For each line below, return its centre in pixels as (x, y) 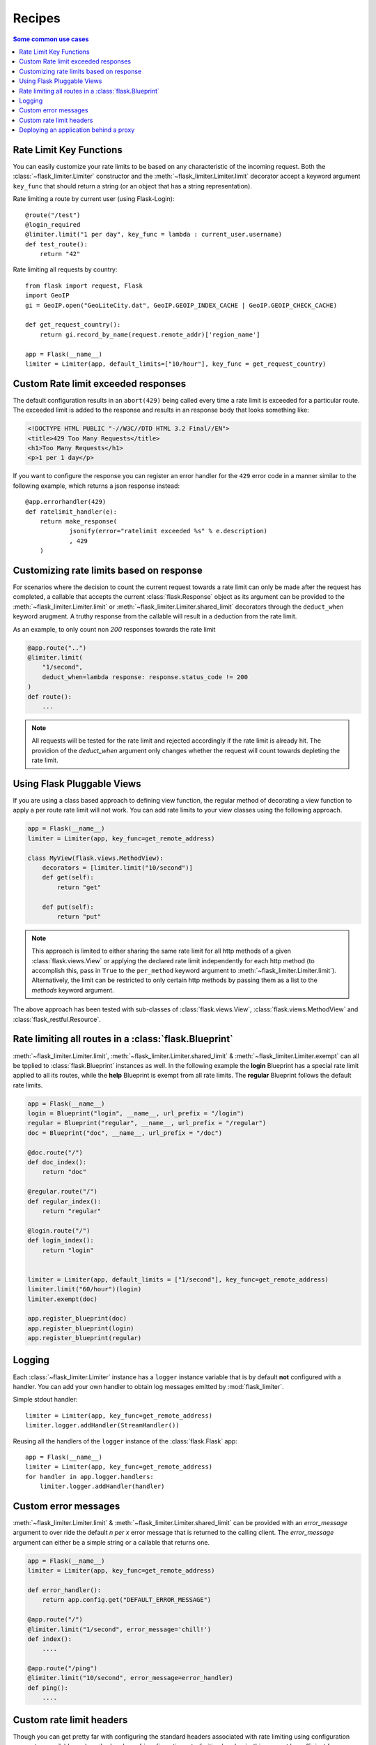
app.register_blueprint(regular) (85, 1338)
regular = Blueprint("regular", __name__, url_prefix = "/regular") (147, 1123)
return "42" (60, 254)
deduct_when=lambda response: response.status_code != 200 (145, 677)
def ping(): (48, 1688)
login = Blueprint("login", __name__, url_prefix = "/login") (136, 1114)
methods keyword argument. (73, 990)
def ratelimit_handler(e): (71, 512)
